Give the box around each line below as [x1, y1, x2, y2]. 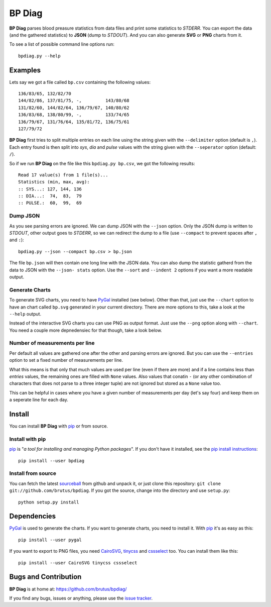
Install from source [9, 470, 56, 477]
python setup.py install [18, 499, 79, 505]
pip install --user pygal [18, 537, 82, 543]
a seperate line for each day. [9, 397, 69, 403]
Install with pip [9, 435, 46, 442]
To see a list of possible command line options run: [9, 41, 115, 47]
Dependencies [9, 512, 56, 521]
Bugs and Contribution [9, 573, 82, 581]
